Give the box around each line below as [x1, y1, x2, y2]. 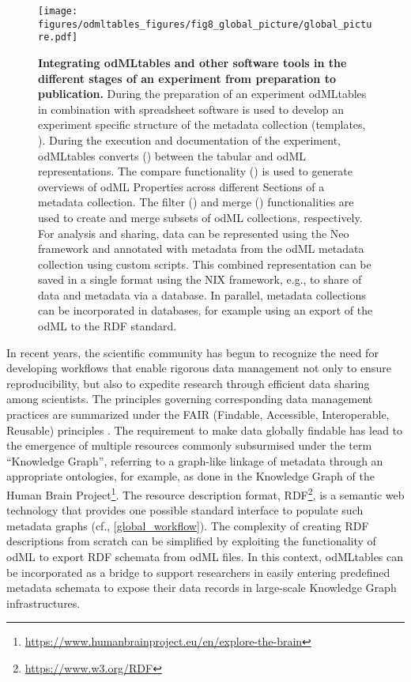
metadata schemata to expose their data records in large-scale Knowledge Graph [6, 579, 397, 596]
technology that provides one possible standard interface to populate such [6, 502, 364, 518]
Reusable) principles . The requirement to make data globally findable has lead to [6, 421, 403, 438]
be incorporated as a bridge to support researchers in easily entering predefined [6, 563, 390, 580]
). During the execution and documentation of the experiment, [38, 131, 341, 148]
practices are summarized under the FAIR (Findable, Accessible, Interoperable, [6, 406, 390, 423]
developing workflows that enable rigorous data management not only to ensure [6, 360, 391, 376]
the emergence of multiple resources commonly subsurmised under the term [6, 437, 372, 454]
